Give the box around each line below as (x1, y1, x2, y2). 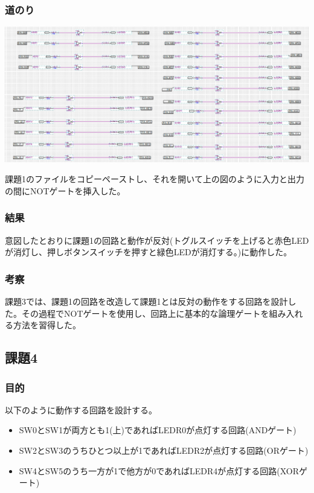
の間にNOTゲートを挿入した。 (5, 184, 126, 197)
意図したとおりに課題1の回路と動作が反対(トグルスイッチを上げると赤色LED (5, 234, 309, 246)
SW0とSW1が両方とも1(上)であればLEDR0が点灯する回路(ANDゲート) (19, 424, 296, 436)
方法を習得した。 (13, 319, 81, 331)
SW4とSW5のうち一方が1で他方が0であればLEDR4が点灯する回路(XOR (19, 464, 300, 477)
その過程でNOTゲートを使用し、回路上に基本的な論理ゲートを (21, 307, 269, 319)
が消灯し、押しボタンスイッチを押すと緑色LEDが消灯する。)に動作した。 (5, 246, 292, 258)
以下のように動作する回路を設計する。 (5, 403, 157, 416)
